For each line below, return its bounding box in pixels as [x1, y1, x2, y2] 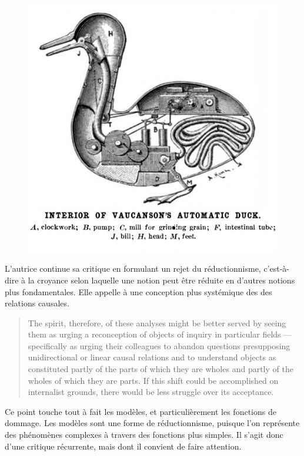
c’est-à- [263, 262, 290, 275]
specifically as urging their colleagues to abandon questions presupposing [28, 339, 290, 352]
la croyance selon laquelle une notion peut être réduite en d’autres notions [28, 273, 295, 286]
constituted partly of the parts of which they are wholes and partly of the [28, 363, 293, 375]
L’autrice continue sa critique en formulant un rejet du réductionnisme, [5, 262, 261, 275]
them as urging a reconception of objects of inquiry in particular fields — [28, 328, 292, 340]
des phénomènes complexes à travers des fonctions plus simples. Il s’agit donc [5, 428, 283, 441]
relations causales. [5, 297, 69, 309]
